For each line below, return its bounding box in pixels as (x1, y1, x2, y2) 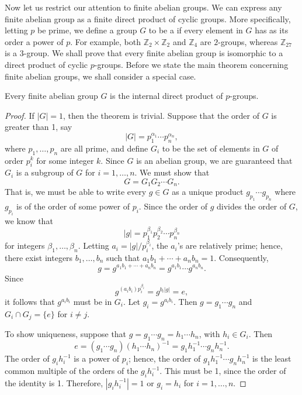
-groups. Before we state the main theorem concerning (94, 58, 289, 70)
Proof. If (5, 109, 34, 121)
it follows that (5, 295, 55, 307)
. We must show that (134, 166, 210, 178)
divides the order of (217, 200, 287, 212)
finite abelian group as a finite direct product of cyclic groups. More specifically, (5, 12, 291, 25)
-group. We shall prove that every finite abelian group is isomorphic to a (23, 47, 283, 59)
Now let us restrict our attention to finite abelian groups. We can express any (5, 1, 282, 13)
